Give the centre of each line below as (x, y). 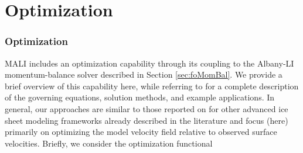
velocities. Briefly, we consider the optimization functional (109, 143)
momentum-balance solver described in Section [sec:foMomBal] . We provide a (144, 74)
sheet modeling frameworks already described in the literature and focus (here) (147, 120)
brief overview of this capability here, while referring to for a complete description (152, 86)
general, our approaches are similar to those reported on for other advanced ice (147, 108)
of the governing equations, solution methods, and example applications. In (140, 97)
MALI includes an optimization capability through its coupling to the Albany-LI (149, 63)
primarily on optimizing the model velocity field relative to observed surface (141, 132)
